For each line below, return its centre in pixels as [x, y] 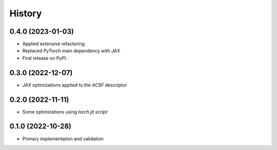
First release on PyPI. [45, 58]
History [26, 13]
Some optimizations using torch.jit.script [65, 112]
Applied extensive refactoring [53, 44]
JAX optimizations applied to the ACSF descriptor [75, 85]
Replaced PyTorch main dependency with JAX [71, 51]
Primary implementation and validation [63, 139]
